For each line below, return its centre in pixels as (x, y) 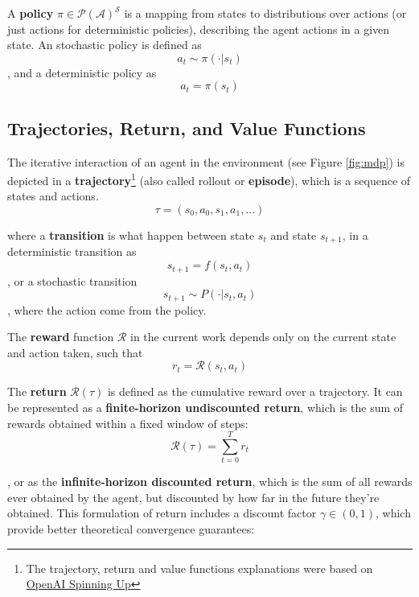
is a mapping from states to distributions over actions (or (265, 13)
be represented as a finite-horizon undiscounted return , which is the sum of (205, 407)
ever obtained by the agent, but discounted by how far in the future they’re (193, 497)
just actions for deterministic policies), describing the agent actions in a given (199, 29)
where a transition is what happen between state (131, 235)
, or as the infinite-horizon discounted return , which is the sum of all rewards (210, 482)
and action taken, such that (75, 352)
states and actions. (53, 196)
